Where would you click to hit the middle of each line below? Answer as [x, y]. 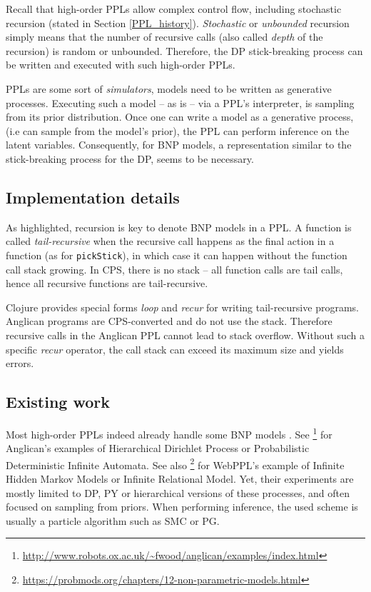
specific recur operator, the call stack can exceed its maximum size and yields [175, 349]
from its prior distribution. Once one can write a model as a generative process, [180, 117]
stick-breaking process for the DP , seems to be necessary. [130, 158]
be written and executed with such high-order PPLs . [121, 65]
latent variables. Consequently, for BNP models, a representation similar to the [179, 145]
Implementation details [93, 197]
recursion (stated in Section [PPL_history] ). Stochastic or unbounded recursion [178, 22]
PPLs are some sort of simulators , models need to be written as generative [169, 88]
